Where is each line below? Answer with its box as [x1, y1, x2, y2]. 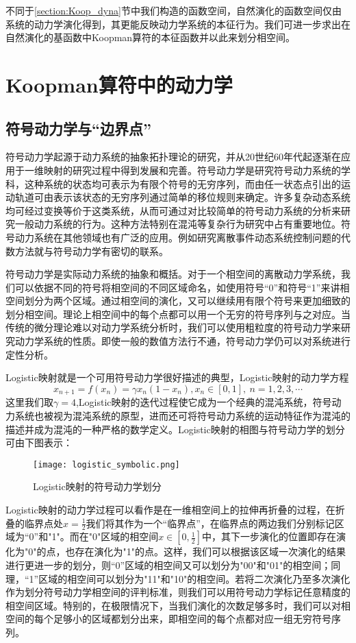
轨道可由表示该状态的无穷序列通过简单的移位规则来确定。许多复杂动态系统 [14, 190, 351, 204]
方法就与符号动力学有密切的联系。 [14, 243, 168, 258]
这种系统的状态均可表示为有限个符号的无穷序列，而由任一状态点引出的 [24, 176, 341, 191]
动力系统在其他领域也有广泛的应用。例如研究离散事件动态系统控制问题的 [14, 230, 341, 244]
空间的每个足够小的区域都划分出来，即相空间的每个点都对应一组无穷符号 [5, 611, 331, 626]
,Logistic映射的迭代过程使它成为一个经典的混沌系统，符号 [75, 395, 332, 409]
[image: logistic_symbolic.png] [33, 459, 180, 470]
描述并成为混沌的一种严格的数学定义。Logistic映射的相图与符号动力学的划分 [5, 422, 345, 436]
